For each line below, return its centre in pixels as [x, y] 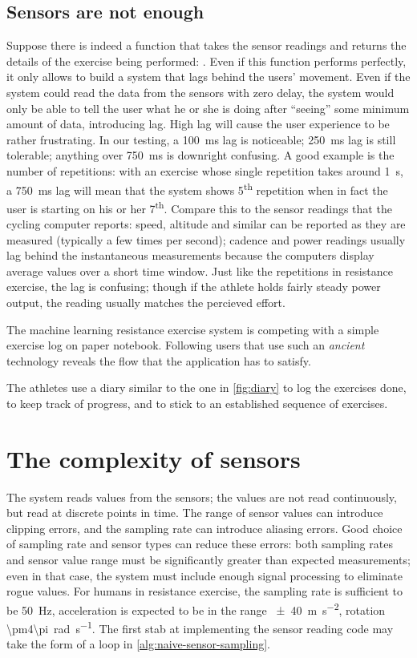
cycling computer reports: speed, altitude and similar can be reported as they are [206, 224]
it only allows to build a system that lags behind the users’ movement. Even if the [208, 77]
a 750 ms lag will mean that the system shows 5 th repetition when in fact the [197, 188]
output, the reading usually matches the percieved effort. [146, 303]
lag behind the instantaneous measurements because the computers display [190, 255]
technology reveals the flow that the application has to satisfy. [159, 360]
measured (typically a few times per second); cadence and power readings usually [206, 239]
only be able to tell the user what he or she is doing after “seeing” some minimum [208, 108]
